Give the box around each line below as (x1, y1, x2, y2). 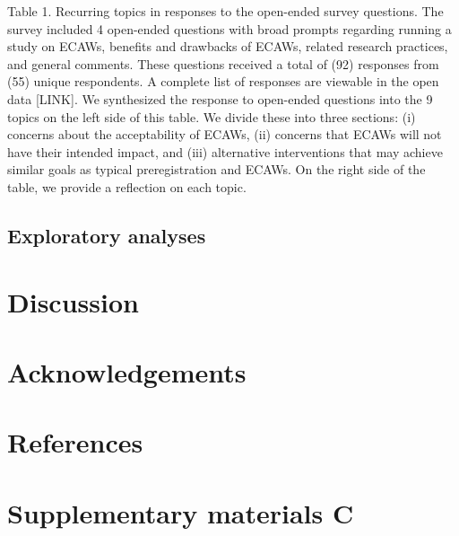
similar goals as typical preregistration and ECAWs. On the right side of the (7, 160, 426, 179)
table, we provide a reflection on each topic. (7, 177, 247, 196)
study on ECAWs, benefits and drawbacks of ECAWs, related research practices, (7, 37, 448, 56)
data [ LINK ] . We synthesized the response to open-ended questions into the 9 (7, 89, 433, 108)
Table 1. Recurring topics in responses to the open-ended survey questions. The (7, 2, 444, 20)
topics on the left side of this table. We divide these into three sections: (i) (7, 107, 416, 126)
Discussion (7, 283, 139, 320)
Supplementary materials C (7, 494, 354, 531)
